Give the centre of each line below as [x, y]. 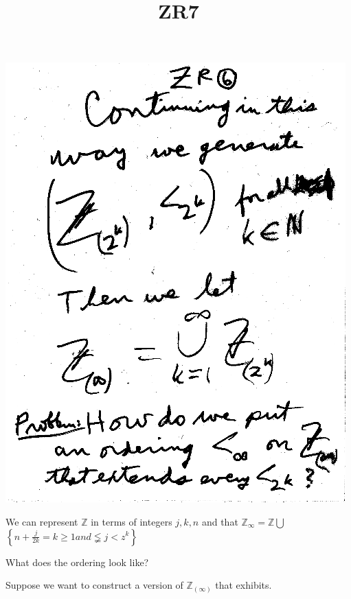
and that [220, 521]
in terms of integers [132, 521]
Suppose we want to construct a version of [94, 585]
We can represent [42, 521]
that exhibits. [244, 585]
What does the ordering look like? [77, 562]
